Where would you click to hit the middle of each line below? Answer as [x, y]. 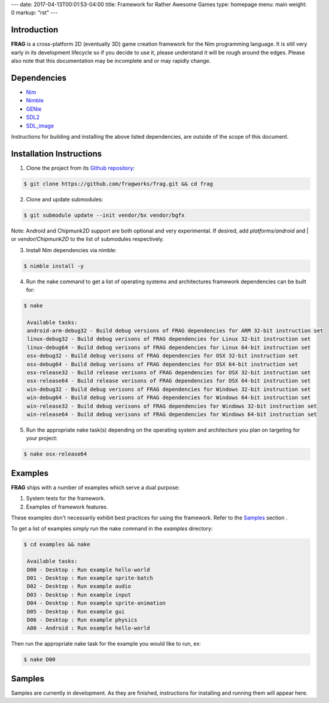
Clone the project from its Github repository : [80, 168]
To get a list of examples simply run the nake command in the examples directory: [112, 528]
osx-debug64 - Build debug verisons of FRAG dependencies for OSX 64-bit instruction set [163, 364]
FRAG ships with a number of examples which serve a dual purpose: [95, 487]
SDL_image [40, 126]
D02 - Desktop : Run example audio [79, 586]
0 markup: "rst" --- [34, 13]
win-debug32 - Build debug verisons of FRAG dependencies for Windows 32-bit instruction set [169, 389]
